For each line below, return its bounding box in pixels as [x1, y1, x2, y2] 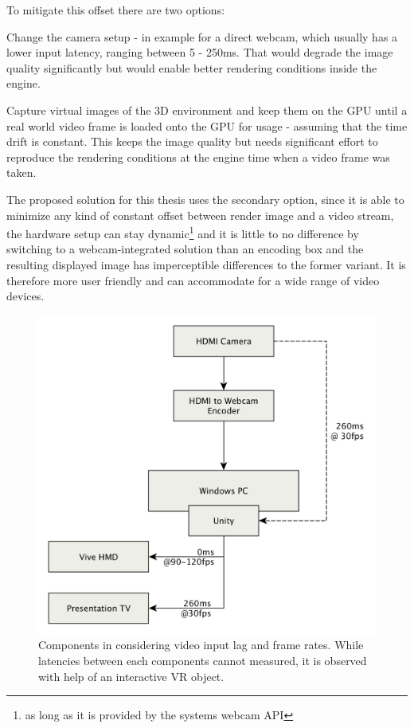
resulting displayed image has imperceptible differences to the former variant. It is [6, 256, 406, 272]
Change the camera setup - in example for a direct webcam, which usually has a [6, 28, 398, 45]
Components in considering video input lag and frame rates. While [38, 636, 364, 653]
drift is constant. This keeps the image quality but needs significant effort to [6, 133, 378, 150]
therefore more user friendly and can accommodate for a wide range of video [6, 272, 380, 288]
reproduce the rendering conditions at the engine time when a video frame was [6, 148, 390, 165]
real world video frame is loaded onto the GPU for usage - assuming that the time [6, 117, 408, 134]
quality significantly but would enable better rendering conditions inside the [6, 59, 377, 76]
